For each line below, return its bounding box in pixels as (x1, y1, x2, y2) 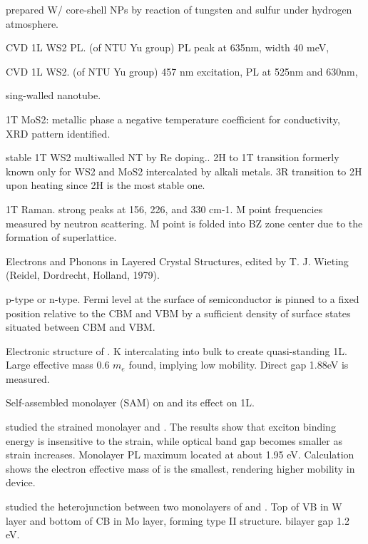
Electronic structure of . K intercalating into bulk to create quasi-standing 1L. (6, 343, 347, 358)
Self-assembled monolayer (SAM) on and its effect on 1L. (6, 395, 255, 410)
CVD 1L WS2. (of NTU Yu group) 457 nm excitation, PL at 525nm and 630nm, (6, 63, 358, 78)
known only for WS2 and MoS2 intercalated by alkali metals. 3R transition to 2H (6, 163, 362, 178)
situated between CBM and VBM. (6, 319, 155, 334)
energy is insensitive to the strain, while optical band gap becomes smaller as (6, 433, 342, 448)
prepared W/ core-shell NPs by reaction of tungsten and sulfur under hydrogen (6, 2, 352, 16)
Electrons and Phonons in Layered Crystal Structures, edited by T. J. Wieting (6, 253, 349, 268)
